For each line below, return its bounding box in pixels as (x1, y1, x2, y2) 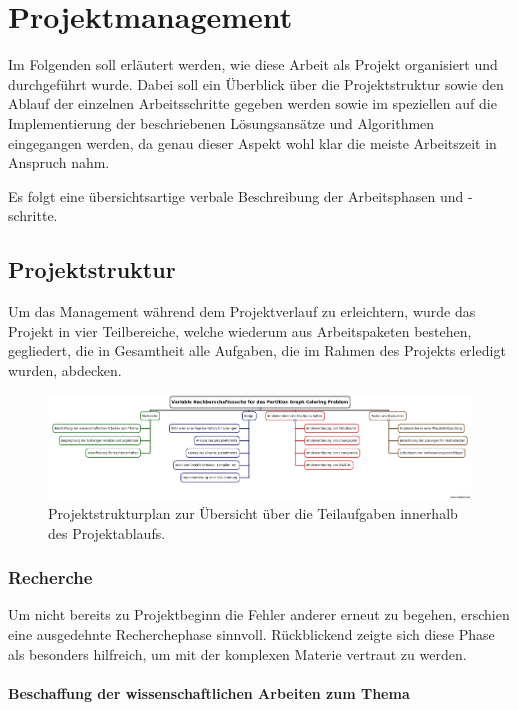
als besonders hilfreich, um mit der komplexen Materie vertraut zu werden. (8, 643, 467, 664)
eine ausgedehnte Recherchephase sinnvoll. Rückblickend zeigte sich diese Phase (8, 623, 495, 644)
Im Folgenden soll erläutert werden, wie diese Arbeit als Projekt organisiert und (8, 54, 498, 75)
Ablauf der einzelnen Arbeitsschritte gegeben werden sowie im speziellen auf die (8, 93, 497, 114)
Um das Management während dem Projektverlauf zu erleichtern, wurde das (8, 301, 476, 322)
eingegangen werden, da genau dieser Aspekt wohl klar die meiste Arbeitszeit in (8, 132, 497, 153)
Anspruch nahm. (8, 152, 110, 173)
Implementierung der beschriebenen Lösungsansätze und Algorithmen (8, 112, 435, 133)
